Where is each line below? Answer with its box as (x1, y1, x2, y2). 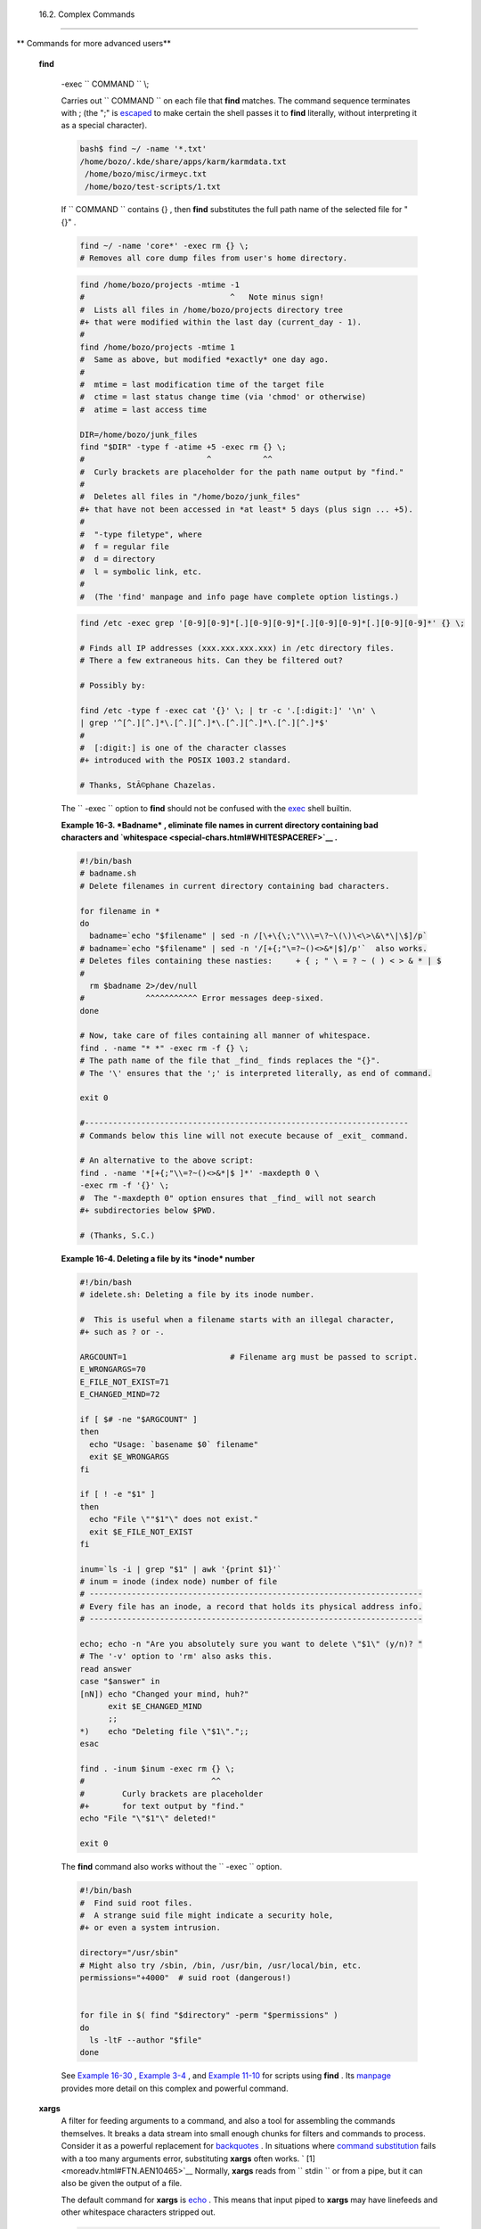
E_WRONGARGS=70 (79, 1364, 146, 1375)
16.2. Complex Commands (38, 9, 135, 20)
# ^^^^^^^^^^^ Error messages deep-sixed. (79, 993, 324, 1003)
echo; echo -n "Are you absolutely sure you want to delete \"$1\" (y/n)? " (79, 1639, 423, 1649)
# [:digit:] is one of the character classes (79, 743, 287, 753)
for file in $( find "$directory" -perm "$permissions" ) (79, 2011, 338, 2020)
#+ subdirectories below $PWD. (79, 1205, 217, 1215)
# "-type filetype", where (79, 529, 202, 539)
